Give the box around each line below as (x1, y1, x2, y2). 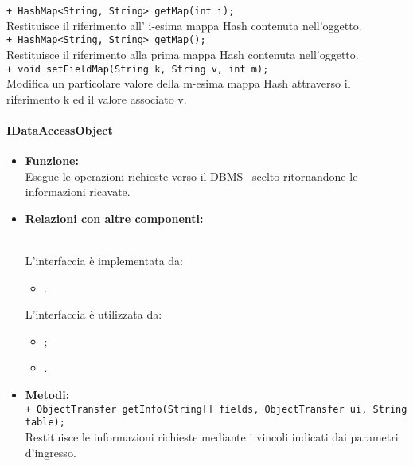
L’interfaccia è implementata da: (25, 253, 183, 269)
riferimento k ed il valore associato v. (6, 90, 187, 107)
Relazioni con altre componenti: (25, 210, 204, 226)
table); (25, 417, 65, 429)
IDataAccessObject (6, 121, 113, 138)
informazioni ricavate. (25, 183, 131, 200)
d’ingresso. (25, 444, 76, 460)
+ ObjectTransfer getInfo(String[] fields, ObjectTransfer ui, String (25, 403, 407, 415)
